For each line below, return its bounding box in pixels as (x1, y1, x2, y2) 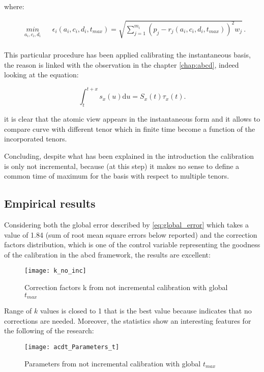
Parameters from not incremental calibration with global (24, 358, 201, 368)
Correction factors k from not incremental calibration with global (24, 282, 228, 293)
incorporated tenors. (4, 133, 67, 144)
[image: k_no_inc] (24, 267, 86, 275)
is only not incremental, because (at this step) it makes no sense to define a (4, 160, 240, 171)
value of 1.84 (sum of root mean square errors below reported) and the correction (4, 229, 257, 240)
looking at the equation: (4, 69, 79, 80)
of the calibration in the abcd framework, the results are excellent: (4, 249, 211, 260)
